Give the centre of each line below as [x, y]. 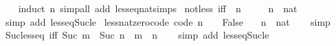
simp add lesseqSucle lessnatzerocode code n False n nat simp [168, 21]
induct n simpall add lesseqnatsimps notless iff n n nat [158, 8]
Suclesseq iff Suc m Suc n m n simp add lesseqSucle [137, 35]
